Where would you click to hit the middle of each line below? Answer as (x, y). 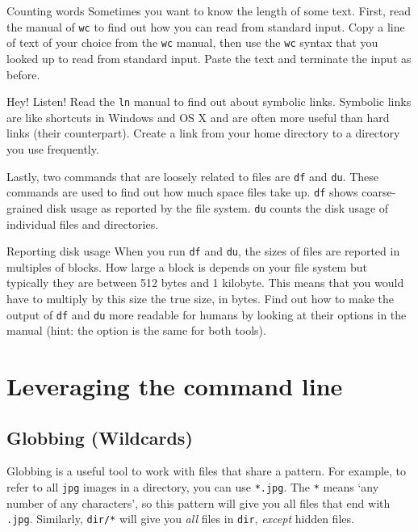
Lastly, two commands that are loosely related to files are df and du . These (192, 176)
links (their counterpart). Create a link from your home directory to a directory (203, 133)
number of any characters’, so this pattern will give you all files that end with (199, 502)
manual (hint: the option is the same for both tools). (136, 330)
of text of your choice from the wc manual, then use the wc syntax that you (192, 42)
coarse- (379, 192)
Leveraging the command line (175, 385)
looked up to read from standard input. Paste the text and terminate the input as (209, 58)
